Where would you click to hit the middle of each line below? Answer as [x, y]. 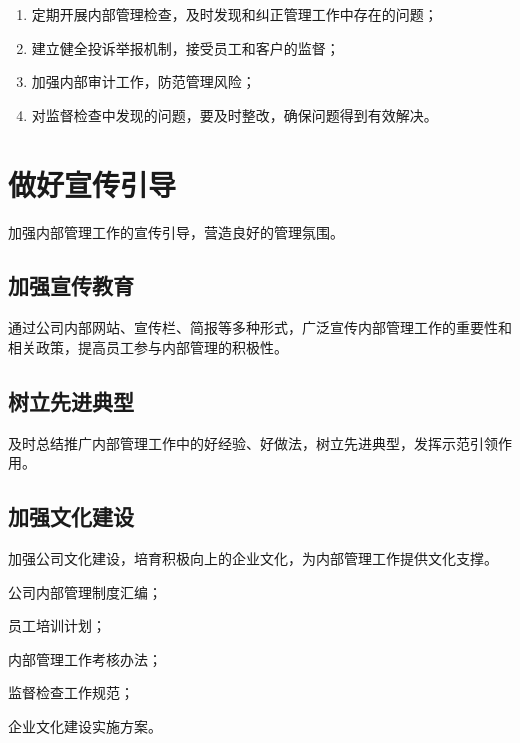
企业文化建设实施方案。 [85, 726]
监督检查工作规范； [71, 692]
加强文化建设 [71, 516]
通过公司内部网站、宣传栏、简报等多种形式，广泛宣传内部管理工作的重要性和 [260, 327]
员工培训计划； [57, 625]
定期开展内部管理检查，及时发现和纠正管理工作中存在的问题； [234, 14]
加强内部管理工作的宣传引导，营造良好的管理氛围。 [176, 231]
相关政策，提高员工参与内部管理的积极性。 [148, 346]
